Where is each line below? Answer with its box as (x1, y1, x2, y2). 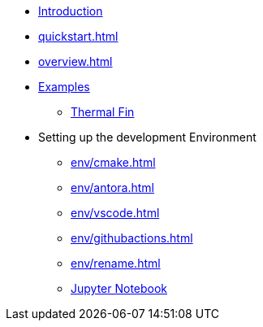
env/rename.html (71, 256, 161, 270)
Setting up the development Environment (38, 130, 257, 144)
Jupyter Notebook (71, 281, 168, 295)
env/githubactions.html (71, 231, 193, 245)
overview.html (38, 54, 113, 68)
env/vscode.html (71, 206, 160, 220)
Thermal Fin (71, 105, 135, 119)
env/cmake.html (71, 155, 156, 169)
